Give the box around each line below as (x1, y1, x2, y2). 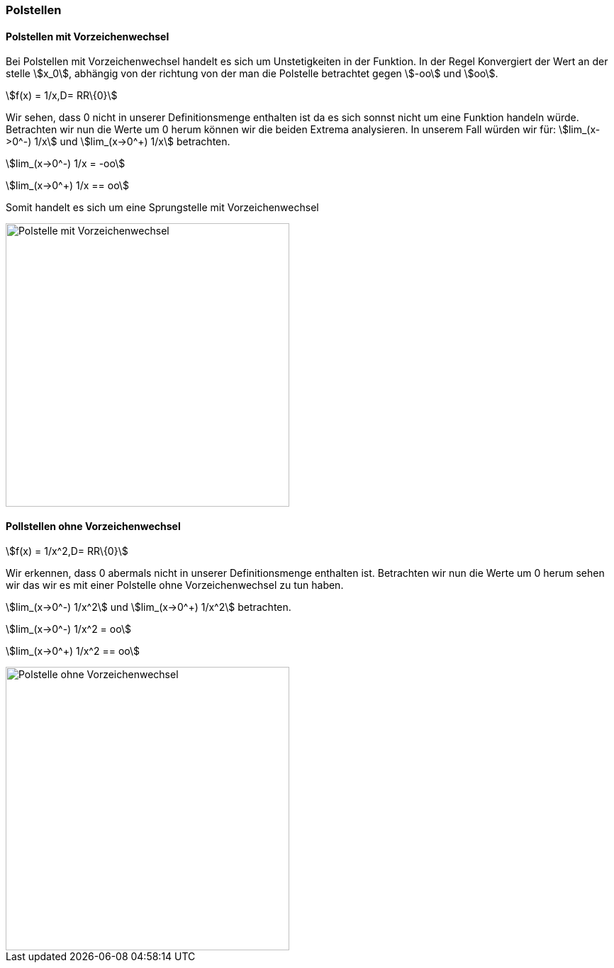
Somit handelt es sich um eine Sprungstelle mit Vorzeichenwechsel (6, 201, 319, 214)
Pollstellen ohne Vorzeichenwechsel (6, 519, 181, 532)
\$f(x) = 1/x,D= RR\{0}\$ (6, 89, 118, 102)
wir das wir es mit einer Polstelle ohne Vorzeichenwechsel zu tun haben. (6, 579, 344, 592)
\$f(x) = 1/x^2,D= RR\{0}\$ (6, 545, 128, 558)
